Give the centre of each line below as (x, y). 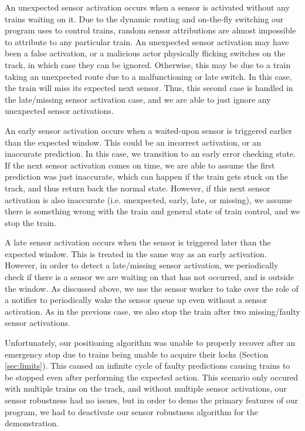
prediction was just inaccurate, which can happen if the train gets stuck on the (147, 176)
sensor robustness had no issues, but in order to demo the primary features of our (151, 400)
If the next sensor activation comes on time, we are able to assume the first (140, 165)
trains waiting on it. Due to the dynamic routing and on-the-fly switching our (144, 18)
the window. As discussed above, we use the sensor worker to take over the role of (152, 288)
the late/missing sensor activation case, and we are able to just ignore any (138, 99)
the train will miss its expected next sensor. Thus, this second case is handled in (149, 88)
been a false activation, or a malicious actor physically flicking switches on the (145, 53)
